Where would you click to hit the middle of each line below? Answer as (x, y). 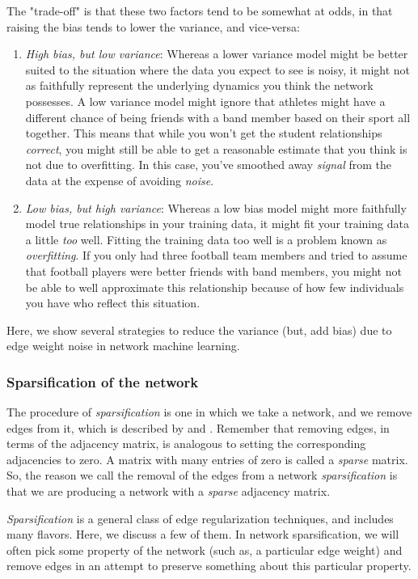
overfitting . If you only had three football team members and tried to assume (216, 255)
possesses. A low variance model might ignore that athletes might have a (205, 101)
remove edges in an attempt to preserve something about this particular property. (209, 566)
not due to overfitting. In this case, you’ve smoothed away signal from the (209, 165)
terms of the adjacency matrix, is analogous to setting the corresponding (186, 444)
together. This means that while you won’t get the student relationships (204, 133)
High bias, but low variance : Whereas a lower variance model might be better (217, 54)
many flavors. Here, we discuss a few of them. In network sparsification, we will (203, 534)
